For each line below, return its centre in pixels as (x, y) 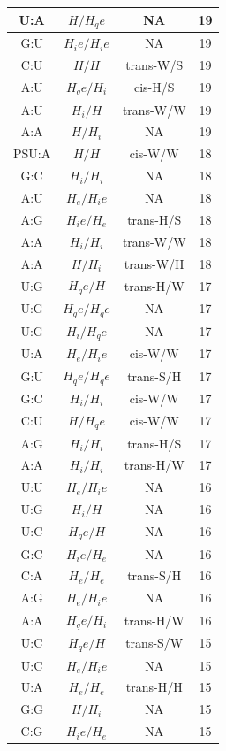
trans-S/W (154, 643)
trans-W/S (154, 65)
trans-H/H (154, 687)
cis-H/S (154, 87)
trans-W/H (154, 263)
